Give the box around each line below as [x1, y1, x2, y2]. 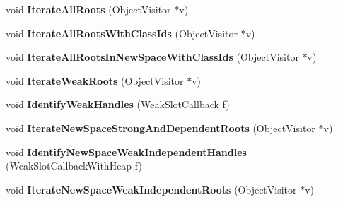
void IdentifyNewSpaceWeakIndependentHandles [6, 144, 247, 159]
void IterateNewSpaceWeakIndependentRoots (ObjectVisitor [6, 182, 297, 196]
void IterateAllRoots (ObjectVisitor [6, 2, 171, 16]
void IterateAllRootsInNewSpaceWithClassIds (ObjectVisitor [6, 49, 299, 64]
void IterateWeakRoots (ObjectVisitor [6, 73, 184, 88]
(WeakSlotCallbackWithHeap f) [6, 158, 142, 173]
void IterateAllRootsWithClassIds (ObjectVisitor [6, 25, 238, 40]
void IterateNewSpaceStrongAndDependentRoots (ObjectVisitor [6, 120, 315, 135]
